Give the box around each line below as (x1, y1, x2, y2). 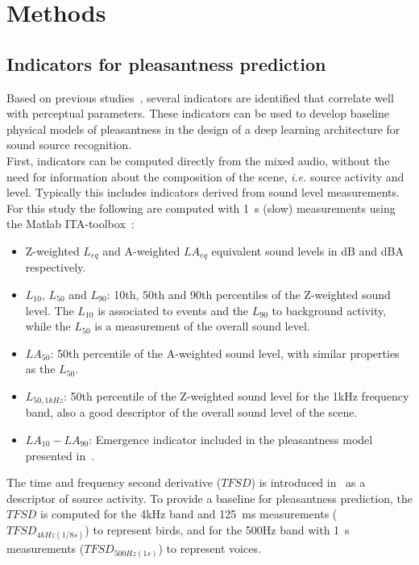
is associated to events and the (97, 301, 249, 318)
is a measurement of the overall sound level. (94, 318, 310, 334)
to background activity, (272, 301, 387, 318)
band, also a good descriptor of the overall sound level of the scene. (25, 404, 358, 421)
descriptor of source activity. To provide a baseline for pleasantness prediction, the (6, 489, 413, 506)
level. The (25, 301, 74, 318)
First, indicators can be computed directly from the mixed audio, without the (6, 152, 390, 168)
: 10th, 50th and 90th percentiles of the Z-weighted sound (106, 285, 391, 302)
